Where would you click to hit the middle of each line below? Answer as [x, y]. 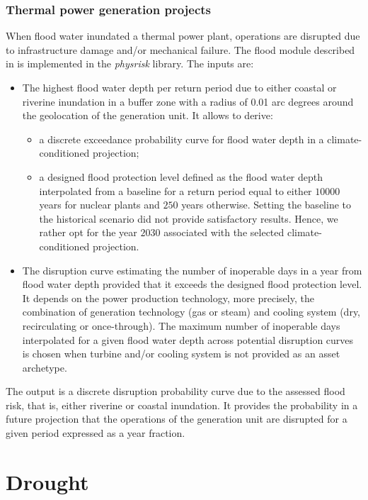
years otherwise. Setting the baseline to [266, 205]
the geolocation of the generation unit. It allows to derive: [148, 115]
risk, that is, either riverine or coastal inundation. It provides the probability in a [182, 405]
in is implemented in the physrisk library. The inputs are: [130, 63]
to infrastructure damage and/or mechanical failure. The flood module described [180, 49]
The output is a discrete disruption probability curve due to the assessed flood [176, 391]
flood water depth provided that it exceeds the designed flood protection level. [192, 284]
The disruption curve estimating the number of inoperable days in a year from [192, 270]
